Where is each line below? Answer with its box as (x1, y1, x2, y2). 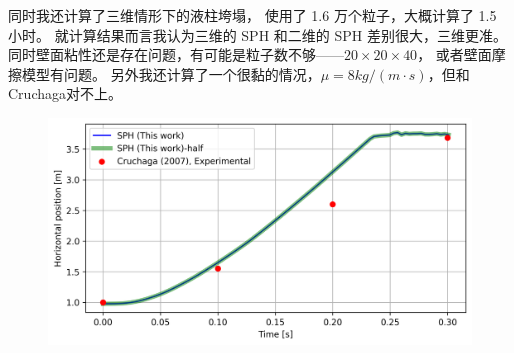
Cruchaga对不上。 (8, 83, 122, 104)
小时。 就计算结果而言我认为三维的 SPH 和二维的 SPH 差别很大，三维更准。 (8, 24, 507, 45)
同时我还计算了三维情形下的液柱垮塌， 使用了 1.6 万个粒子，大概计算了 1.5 (8, 5, 497, 25)
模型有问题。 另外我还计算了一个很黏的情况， (21, 63, 321, 84)
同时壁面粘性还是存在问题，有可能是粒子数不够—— (8, 44, 344, 65)
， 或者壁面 (417, 44, 492, 65)
